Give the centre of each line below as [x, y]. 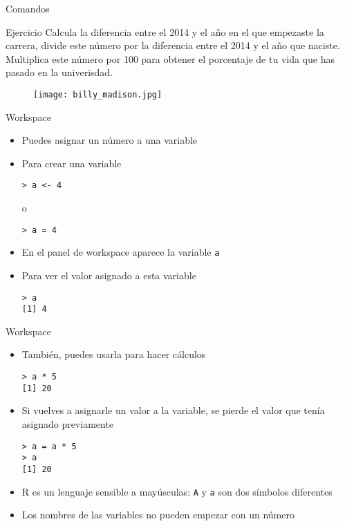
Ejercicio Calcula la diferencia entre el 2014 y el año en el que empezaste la [165, 31]
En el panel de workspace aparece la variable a [121, 252]
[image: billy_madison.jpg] [98, 94]
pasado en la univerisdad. [59, 72]
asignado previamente [68, 423]
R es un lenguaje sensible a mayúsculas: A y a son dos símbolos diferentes [177, 491]
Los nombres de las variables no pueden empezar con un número [158, 515]
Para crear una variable [72, 163]
